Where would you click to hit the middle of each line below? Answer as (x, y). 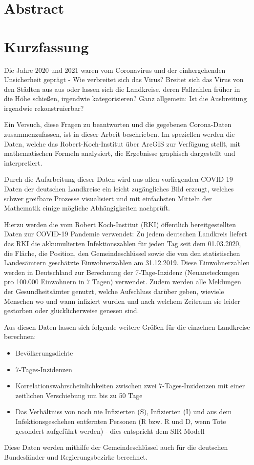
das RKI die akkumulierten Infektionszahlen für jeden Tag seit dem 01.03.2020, (123, 243)
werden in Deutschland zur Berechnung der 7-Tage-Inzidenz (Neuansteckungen (122, 272)
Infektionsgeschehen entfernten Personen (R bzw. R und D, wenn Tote (121, 421)
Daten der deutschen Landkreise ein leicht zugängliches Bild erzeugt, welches (119, 189)
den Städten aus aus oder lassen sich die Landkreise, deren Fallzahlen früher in (122, 89)
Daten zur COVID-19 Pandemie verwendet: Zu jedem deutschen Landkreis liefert (126, 234)
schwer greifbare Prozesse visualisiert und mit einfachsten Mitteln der (108, 198)
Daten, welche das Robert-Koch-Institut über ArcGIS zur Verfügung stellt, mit (122, 143)
